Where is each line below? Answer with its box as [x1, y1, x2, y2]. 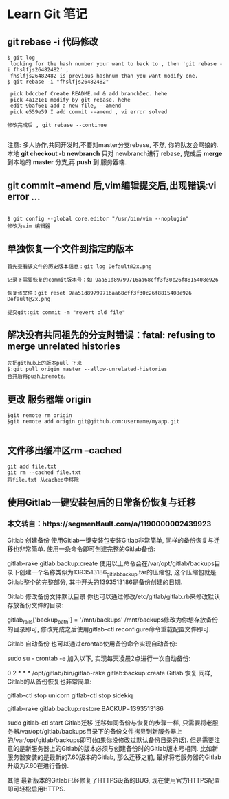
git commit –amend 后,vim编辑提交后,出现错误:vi [7, 180, 217, 192]
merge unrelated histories [7, 341, 120, 352]
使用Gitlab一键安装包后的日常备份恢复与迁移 [7, 497, 196, 508]
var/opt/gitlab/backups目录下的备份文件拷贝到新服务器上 [21, 728, 183, 736]
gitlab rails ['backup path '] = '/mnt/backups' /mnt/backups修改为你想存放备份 [7, 616, 219, 625]
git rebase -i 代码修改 [7, 36, 98, 47]
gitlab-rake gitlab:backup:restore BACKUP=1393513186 [7, 705, 164, 713]
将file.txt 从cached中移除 [7, 477, 79, 484]
